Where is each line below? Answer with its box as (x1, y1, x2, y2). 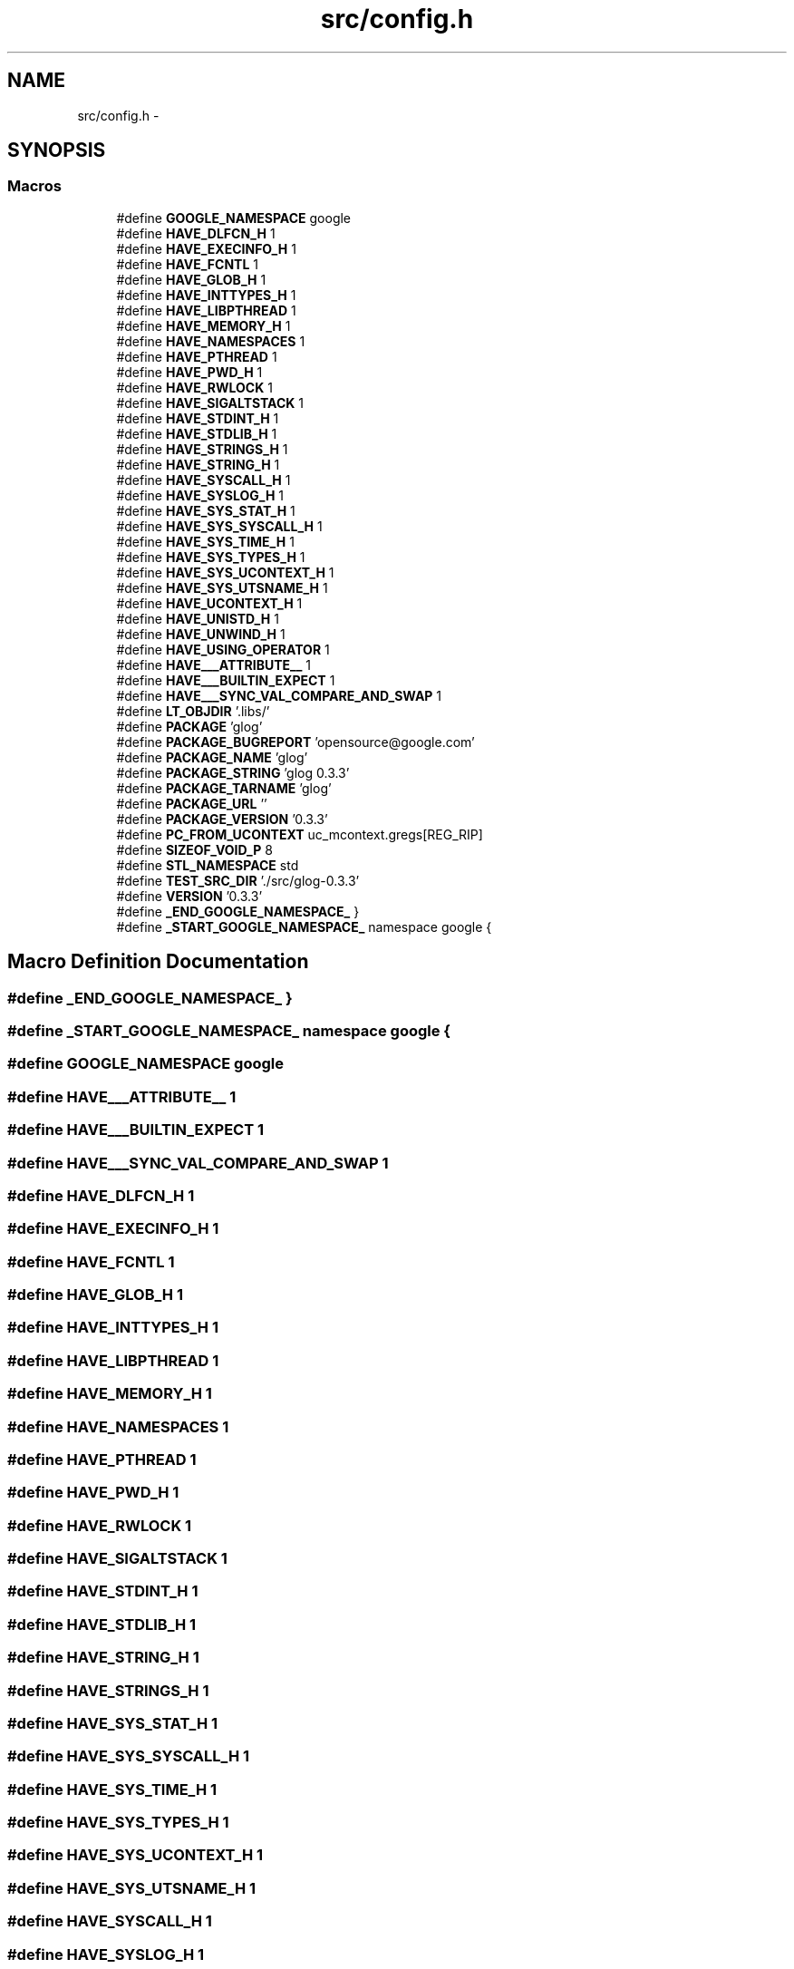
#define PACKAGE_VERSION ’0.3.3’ (116, 810, 328, 827)
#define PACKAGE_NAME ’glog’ (116, 749, 308, 765)
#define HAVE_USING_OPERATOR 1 (116, 641, 330, 657)
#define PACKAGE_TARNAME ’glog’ (116, 780, 332, 796)
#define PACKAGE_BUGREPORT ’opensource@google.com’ (116, 733, 475, 750)
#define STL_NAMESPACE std (116, 857, 299, 873)
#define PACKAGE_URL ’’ (116, 795, 267, 811)
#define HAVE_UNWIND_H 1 (116, 626, 286, 642)
